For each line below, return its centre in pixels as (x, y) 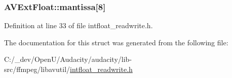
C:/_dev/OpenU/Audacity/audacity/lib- (68, 59)
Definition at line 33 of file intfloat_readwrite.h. (79, 25)
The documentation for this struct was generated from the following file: (116, 42)
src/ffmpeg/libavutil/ (37, 69)
